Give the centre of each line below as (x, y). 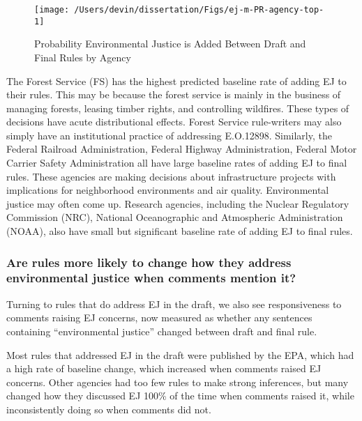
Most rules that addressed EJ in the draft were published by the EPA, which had (180, 354)
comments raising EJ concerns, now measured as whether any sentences (159, 317)
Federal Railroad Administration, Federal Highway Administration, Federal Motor (182, 149)
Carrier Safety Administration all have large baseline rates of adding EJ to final (177, 163)
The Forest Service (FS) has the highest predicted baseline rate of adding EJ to (176, 81)
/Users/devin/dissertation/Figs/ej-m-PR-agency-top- (199, 10)
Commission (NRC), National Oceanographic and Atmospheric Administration (175, 217)
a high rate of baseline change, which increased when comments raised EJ (164, 368)
